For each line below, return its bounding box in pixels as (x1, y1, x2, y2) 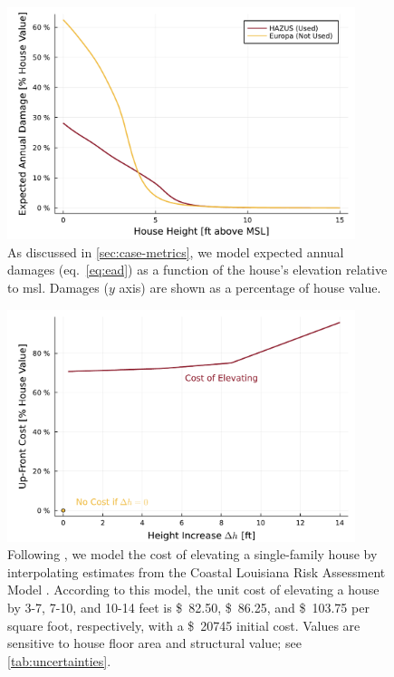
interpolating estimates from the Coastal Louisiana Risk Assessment (7, 562, 386, 581)
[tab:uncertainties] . (7, 651, 111, 670)
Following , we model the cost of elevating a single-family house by (7, 545, 378, 564)
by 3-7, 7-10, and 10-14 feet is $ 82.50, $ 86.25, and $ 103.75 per (7, 598, 370, 616)
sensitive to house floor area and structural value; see (7, 633, 302, 653)
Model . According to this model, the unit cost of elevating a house (7, 580, 380, 599)
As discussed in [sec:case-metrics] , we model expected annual (7, 242, 344, 261)
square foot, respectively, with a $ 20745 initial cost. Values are (7, 615, 360, 634)
